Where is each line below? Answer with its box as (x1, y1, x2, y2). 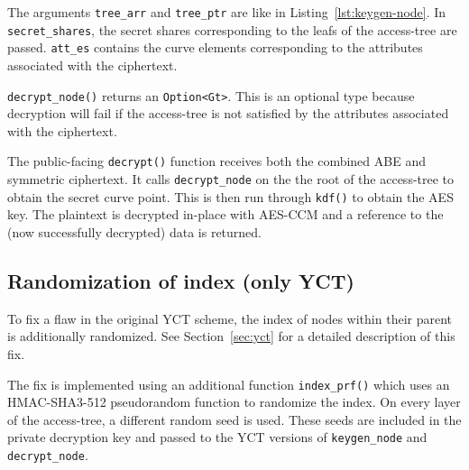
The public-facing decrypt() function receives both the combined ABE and (7, 152, 426, 170)
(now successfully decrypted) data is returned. (7, 222, 262, 241)
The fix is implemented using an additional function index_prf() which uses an (7, 374, 450, 393)
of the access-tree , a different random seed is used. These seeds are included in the (7, 410, 462, 429)
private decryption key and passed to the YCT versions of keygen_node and (7, 428, 428, 447)
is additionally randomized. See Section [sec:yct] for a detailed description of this (7, 327, 455, 346)
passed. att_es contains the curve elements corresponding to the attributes (7, 38, 423, 57)
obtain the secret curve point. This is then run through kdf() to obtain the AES (7, 187, 454, 206)
